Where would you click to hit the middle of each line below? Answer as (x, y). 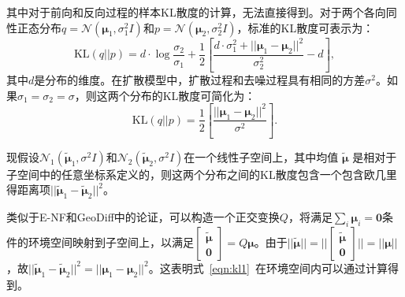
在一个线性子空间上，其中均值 (261, 156)
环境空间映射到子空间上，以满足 (111, 241)
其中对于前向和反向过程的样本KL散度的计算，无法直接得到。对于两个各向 (196, 12)
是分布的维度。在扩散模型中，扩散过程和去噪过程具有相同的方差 (200, 80)
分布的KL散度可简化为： (193, 95)
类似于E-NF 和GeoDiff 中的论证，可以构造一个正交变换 (143, 217)
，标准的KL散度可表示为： (305, 27)
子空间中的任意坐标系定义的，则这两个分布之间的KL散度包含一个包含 (185, 174)
